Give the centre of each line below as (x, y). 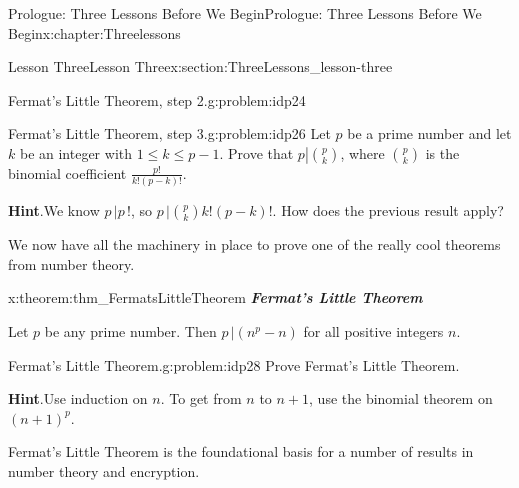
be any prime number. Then (130, 331)
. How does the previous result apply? (388, 210)
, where (362, 152)
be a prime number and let (429, 133)
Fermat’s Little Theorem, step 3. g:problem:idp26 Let (169, 133)
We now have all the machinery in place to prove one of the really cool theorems (254, 244)
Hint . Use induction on (78, 398)
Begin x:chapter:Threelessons (94, 32)
